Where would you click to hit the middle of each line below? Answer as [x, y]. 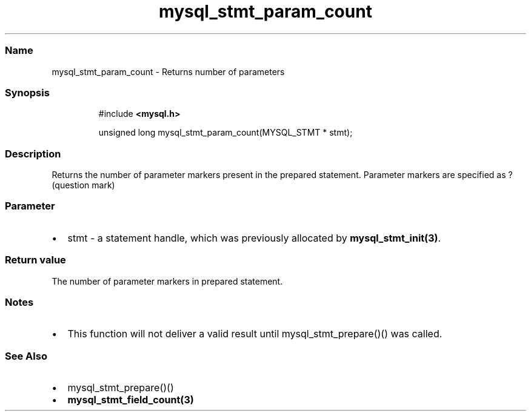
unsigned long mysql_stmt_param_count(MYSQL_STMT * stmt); [225, 133]
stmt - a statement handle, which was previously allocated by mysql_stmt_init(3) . [254, 238]
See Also [26, 356]
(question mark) [83, 185]
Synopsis [27, 92]
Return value [35, 260]
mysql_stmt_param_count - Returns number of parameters [168, 71]
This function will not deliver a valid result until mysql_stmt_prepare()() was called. [255, 334]
